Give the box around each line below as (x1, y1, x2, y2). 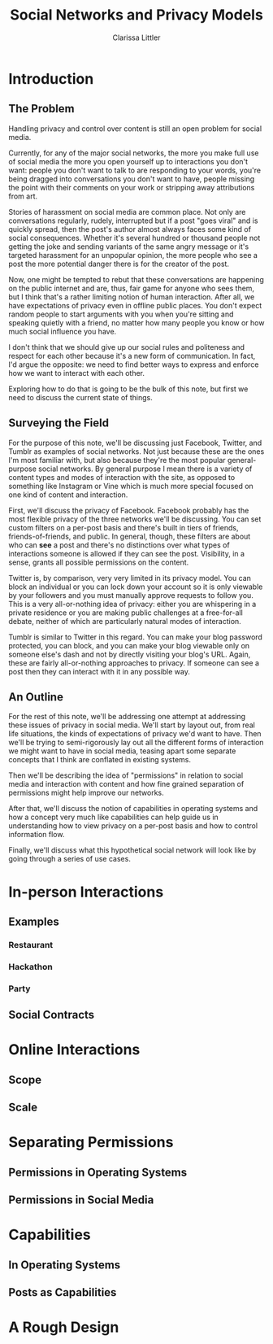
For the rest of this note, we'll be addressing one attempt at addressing (8, 712, 246, 722)
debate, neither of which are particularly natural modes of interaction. (8, 616, 241, 626)
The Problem (8, 102, 75, 116)
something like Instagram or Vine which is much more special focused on (8, 481, 253, 491)
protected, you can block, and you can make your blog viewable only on (8, 640, 250, 650)
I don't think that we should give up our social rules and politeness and (8, 342, 245, 351)
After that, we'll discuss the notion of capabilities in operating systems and (8, 804, 258, 814)
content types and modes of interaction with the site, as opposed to (8, 472, 236, 482)
